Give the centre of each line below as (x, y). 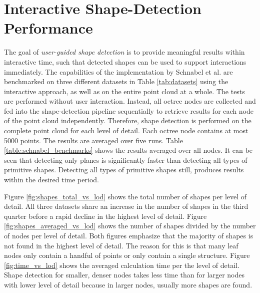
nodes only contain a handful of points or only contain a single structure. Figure (127, 255)
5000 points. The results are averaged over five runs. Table (93, 140)
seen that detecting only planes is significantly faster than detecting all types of (126, 160)
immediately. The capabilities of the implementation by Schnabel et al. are (118, 71)
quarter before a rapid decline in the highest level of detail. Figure (105, 216)
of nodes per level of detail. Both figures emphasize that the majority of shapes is (129, 235)
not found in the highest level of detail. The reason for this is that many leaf (121, 245)
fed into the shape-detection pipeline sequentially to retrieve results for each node (129, 110)
